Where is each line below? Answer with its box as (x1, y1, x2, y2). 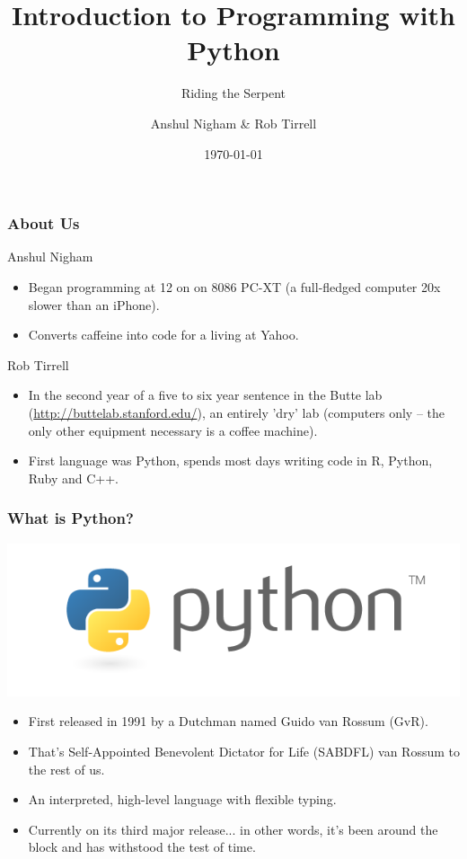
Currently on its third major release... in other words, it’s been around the (28, 819, 438, 838)
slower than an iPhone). (28, 295, 160, 314)
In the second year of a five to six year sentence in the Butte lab (28, 385, 383, 404)
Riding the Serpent (181, 84, 286, 102)
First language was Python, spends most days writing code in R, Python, (28, 451, 433, 470)
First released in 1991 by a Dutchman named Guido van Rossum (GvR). (28, 712, 428, 731)
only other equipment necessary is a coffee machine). (28, 421, 318, 439)
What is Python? (7, 507, 134, 529)
